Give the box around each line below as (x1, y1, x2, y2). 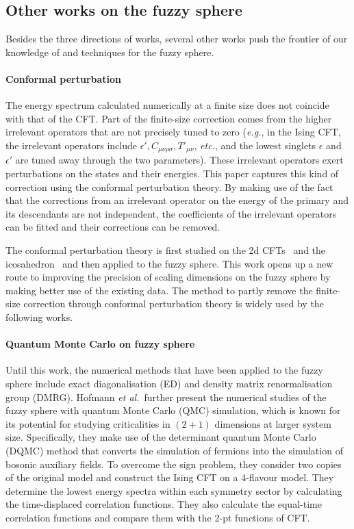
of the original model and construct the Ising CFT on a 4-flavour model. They (5, 470, 334, 485)
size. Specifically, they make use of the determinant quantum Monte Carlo (5, 430, 316, 444)
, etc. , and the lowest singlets (194, 138, 316, 152)
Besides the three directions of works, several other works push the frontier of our (5, 31, 348, 46)
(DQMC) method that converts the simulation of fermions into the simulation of (5, 443, 343, 457)
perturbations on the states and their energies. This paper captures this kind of (5, 166, 339, 181)
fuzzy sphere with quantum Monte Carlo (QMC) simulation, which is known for (5, 403, 341, 417)
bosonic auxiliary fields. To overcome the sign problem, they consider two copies (5, 456, 342, 471)
